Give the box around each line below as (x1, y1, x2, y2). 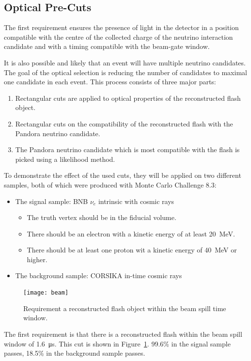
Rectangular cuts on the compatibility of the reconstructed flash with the (15, 118, 233, 128)
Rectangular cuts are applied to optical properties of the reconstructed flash (15, 93, 241, 103)
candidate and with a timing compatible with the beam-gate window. (4, 41, 210, 51)
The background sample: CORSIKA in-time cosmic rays (15, 270, 182, 281)
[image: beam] (23, 289, 69, 297)
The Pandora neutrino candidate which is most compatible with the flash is (15, 144, 240, 155)
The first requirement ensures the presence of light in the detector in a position (4, 22, 239, 32)
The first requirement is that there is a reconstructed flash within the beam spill (4, 329, 242, 339)
